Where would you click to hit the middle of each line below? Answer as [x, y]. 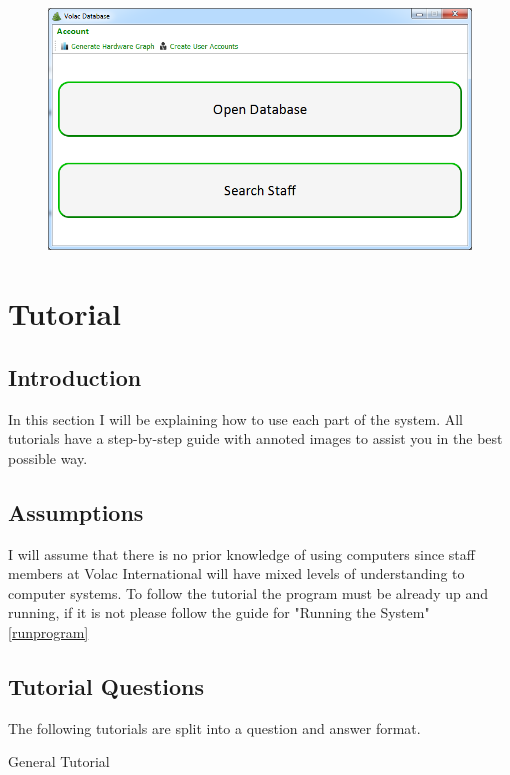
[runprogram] [48, 631]
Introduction [75, 376]
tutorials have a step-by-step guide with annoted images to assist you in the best [255, 438]
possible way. [48, 457]
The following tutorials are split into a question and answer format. [214, 727]
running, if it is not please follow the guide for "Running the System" [219, 612]
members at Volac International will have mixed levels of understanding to [236, 573]
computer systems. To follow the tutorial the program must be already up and [248, 592]
